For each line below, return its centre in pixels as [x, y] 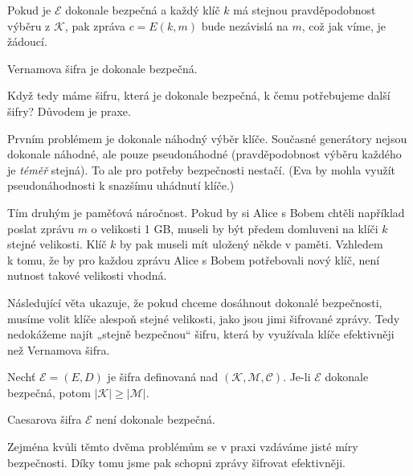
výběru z [29, 25]
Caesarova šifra [45, 419]
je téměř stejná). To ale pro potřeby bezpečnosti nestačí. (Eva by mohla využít [202, 169]
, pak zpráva [95, 25]
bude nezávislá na [245, 25]
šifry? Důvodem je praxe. [69, 111]
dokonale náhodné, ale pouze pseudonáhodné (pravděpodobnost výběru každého [204, 154]
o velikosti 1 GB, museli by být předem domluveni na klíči [235, 228]
